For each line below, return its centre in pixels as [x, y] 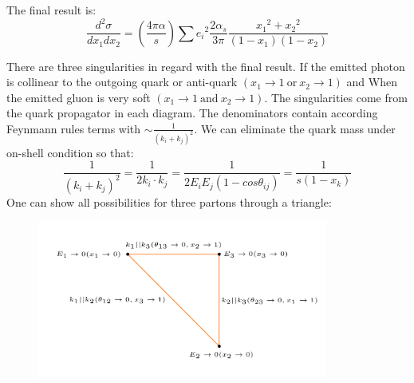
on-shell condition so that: [70, 152]
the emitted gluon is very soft [79, 97]
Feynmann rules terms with [74, 128]
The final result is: [51, 10]
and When [372, 82]
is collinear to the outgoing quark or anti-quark [122, 82]
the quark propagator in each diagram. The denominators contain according [192, 113]
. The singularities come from [336, 97]
